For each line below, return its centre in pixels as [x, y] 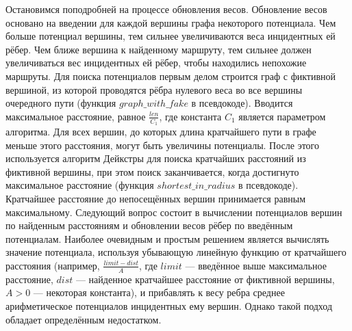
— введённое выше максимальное [256, 265]
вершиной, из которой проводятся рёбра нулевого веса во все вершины [154, 89]
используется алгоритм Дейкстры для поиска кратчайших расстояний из [156, 158]
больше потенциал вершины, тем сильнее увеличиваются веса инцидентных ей [171, 36]
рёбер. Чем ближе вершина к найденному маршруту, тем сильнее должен [159, 49]
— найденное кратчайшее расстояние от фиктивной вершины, [205, 279]
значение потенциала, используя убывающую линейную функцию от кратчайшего [176, 252]
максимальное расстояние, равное [76, 116]
